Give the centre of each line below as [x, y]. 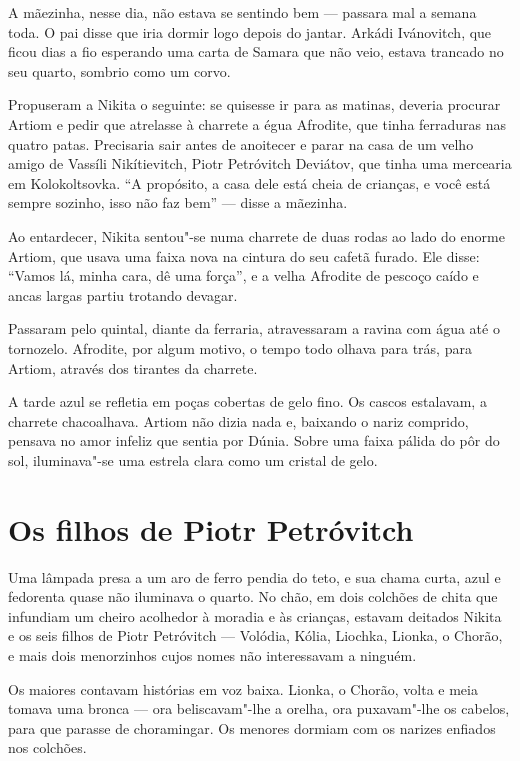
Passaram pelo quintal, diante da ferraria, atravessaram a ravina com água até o [254, 328]
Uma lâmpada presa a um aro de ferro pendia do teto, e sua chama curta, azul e [254, 576]
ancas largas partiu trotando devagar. [123, 294]
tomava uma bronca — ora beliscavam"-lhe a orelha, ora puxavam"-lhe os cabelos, [259, 708]
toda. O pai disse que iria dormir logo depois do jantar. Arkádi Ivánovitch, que [250, 31]
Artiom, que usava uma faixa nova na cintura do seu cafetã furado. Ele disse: [244, 255]
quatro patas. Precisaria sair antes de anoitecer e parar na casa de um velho [241, 143]
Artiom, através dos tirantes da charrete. [133, 367]
